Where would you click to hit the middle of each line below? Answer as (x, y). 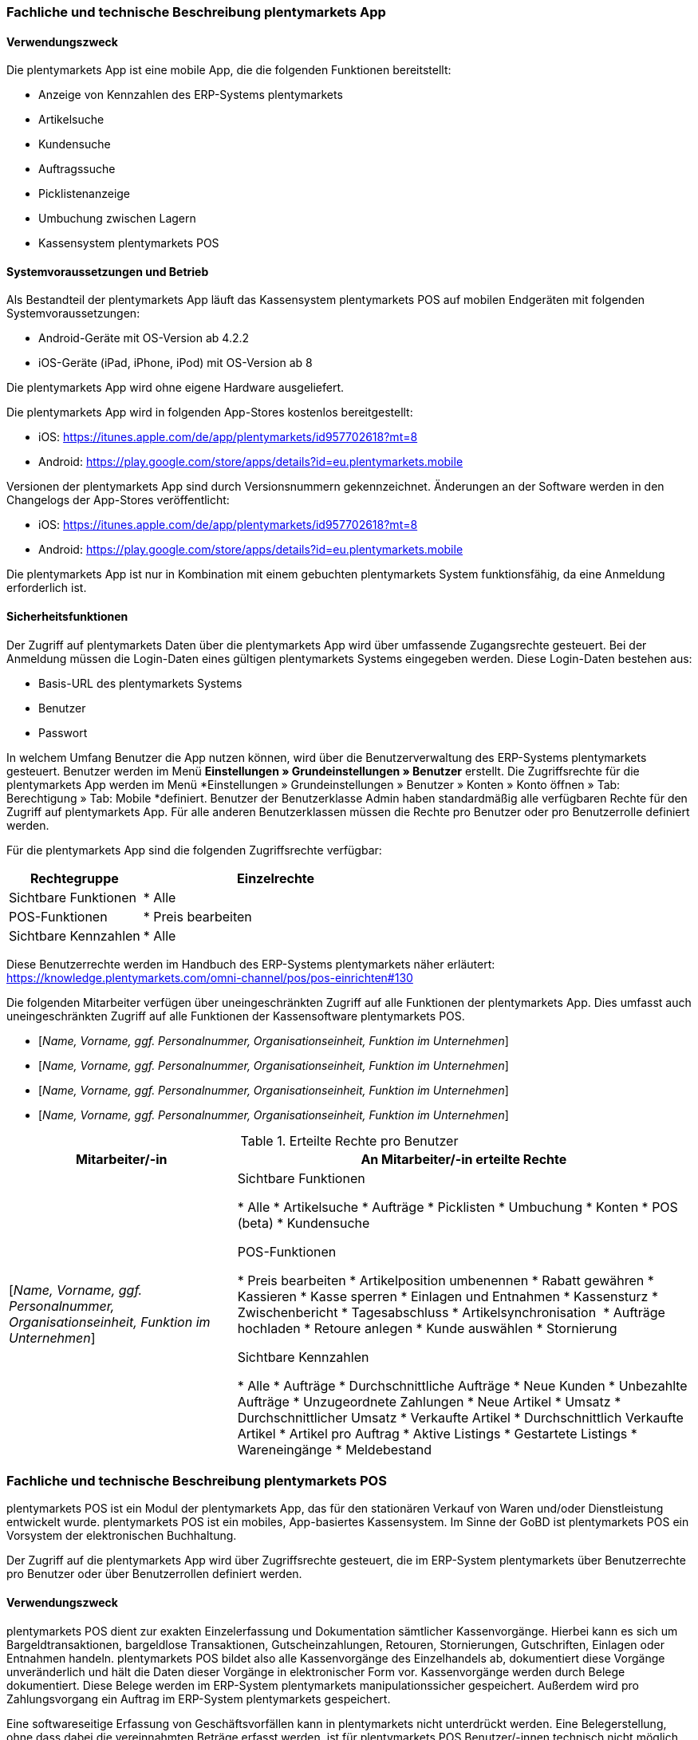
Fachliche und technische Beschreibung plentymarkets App (196, 12)
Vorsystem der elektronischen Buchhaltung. (122, 1536)
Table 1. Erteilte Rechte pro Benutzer (349, 1140)
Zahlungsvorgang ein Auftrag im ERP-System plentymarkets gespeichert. (199, 1699)
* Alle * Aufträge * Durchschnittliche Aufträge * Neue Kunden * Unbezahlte (462, 1385)
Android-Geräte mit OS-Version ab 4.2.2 (144, 338)
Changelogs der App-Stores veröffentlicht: (118, 500)
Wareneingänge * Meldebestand (335, 1449)
